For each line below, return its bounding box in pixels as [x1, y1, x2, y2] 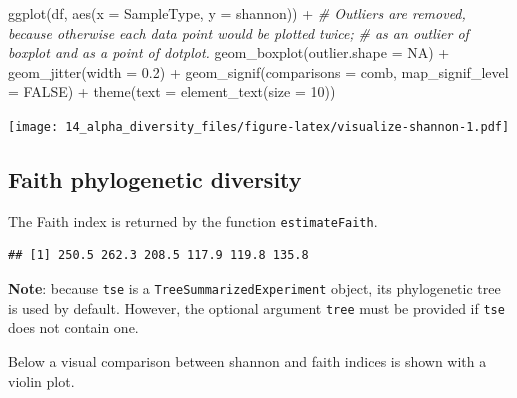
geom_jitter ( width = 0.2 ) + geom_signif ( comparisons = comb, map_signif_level [8, 61, 509, 82]
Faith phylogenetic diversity [8, 164, 302, 195]
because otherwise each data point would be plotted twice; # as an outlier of [8, 22, 469, 43]
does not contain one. [8, 317, 139, 338]
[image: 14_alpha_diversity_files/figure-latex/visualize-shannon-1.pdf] [8, 119, 510, 134]
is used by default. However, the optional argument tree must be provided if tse [8, 297, 505, 318]
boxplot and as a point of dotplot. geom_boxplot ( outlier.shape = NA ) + [8, 42, 450, 63]
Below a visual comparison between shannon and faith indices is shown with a [8, 350, 487, 371]
